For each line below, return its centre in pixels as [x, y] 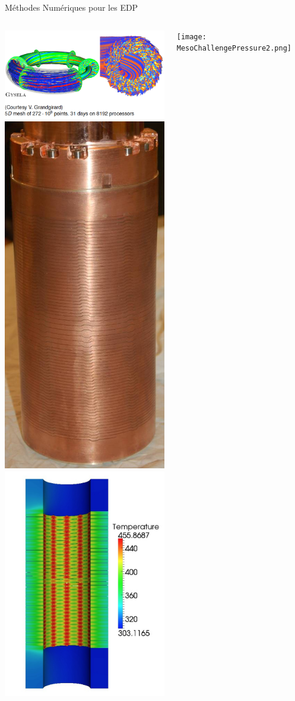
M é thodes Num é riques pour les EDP [72, 7]
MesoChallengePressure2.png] [234, 48]
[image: [191, 37]
